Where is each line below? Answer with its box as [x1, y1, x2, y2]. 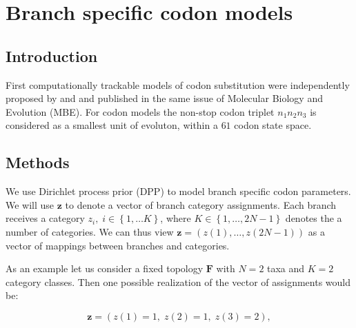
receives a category [6, 211, 85, 225]
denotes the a [285, 211, 342, 225]
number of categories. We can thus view [6, 224, 174, 238]
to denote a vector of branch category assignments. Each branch [65, 197, 337, 212]
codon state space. [234, 118, 312, 132]
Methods [6, 152, 70, 173]
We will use [6, 197, 55, 212]
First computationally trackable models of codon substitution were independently [6, 77, 350, 92]
